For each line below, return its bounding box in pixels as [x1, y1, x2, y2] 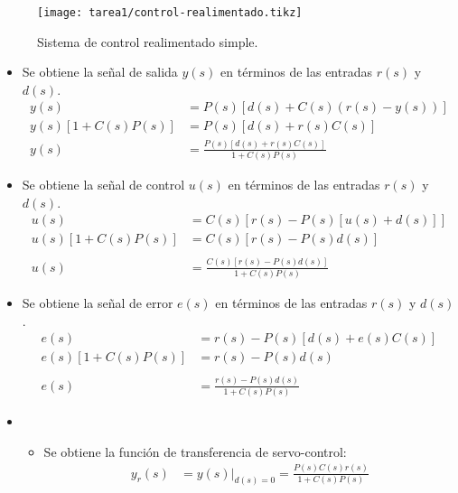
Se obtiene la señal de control [22, 175, 185, 194]
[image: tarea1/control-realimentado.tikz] [37, 6, 303, 19]
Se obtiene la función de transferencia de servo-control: [43, 442, 347, 460]
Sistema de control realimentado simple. [37, 32, 258, 51]
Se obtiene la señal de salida [22, 62, 178, 81]
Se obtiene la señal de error [22, 293, 173, 312]
